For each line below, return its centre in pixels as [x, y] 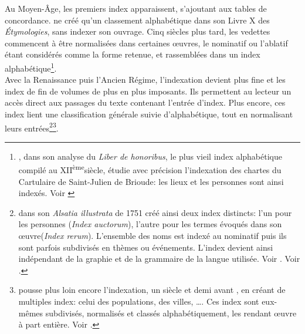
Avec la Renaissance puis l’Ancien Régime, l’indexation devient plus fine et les [145, 80]
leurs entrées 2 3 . [32, 127]
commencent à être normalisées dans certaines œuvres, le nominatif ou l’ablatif [146, 43]
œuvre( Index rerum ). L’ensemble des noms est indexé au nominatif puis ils [152, 236]
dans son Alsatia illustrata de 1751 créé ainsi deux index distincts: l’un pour [155, 212]
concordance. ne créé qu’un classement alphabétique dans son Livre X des [137, 20]
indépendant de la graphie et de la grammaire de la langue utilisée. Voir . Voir [159, 259]
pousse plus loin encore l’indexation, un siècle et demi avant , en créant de [152, 290]
